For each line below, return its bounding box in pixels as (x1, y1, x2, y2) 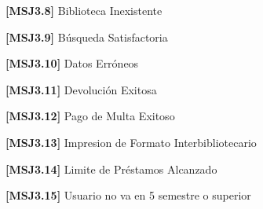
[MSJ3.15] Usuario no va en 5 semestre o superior (5, 187, 251, 203)
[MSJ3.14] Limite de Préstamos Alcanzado (5, 160, 217, 177)
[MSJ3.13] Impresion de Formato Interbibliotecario (5, 134, 257, 150)
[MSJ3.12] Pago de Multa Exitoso (5, 108, 175, 124)
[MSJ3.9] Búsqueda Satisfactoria (5, 28, 168, 45)
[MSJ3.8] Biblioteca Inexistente (5, 2, 163, 18)
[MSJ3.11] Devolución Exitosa (5, 81, 157, 97)
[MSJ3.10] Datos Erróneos (5, 55, 139, 71)
